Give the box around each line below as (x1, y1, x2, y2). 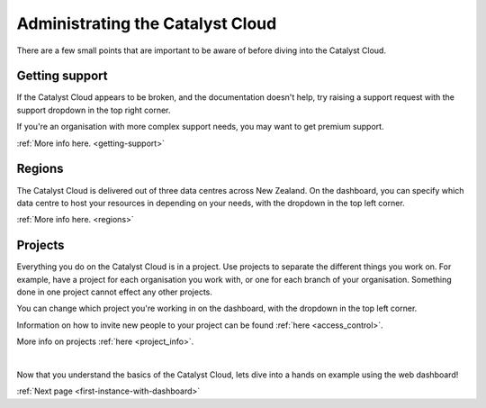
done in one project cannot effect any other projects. (16, 286, 213, 297)
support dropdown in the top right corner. (16, 104, 171, 115)
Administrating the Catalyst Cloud (16, 14, 277, 33)
